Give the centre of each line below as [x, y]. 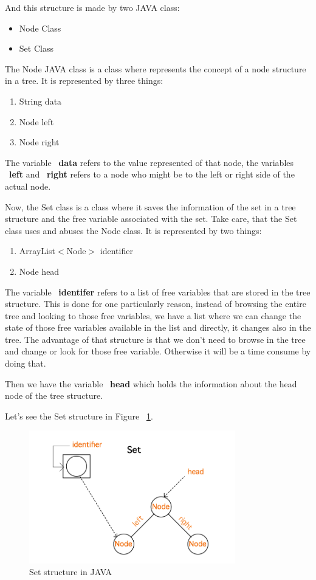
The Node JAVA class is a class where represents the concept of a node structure [156, 68]
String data [40, 101]
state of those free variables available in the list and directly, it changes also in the [158, 327]
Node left [36, 121]
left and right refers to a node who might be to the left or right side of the [152, 174]
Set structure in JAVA [71, 572]
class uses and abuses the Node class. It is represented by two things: [133, 230]
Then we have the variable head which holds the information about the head [151, 383]
